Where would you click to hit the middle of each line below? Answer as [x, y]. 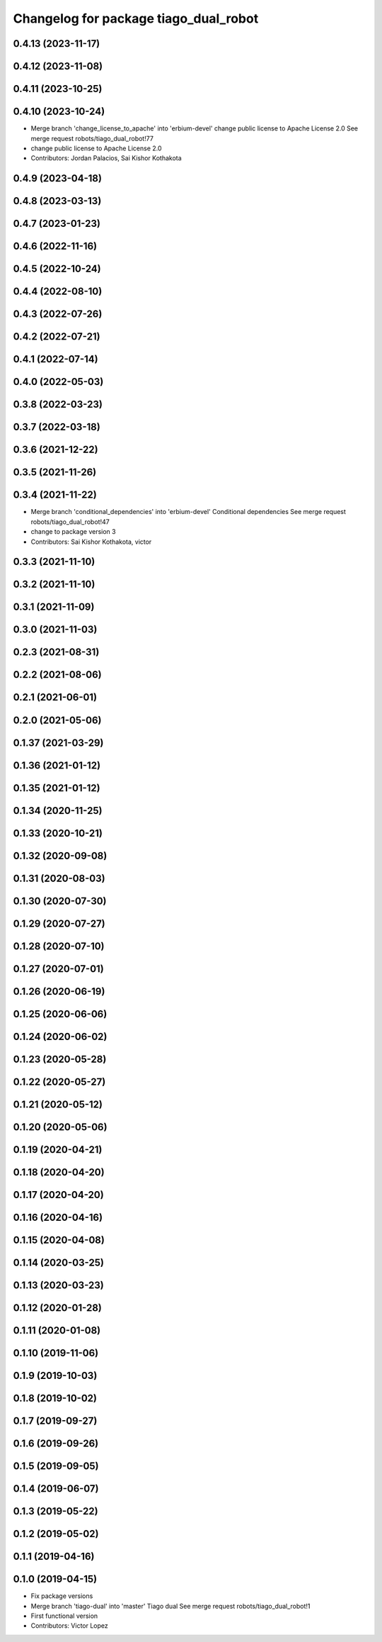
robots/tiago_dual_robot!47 [70, 522]
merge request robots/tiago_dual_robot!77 [92, 138]
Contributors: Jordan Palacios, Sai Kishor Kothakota [106, 158]
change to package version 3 [73, 532]
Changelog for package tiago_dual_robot [136, 18]
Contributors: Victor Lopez [70, 1626]
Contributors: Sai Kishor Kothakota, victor [91, 542]
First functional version [64, 1616]
